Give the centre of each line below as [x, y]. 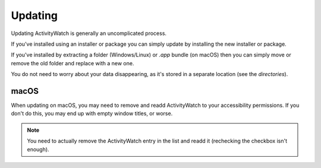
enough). [38, 149]
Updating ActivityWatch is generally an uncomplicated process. [89, 33]
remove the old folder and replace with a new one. [73, 63]
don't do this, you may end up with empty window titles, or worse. [92, 113]
